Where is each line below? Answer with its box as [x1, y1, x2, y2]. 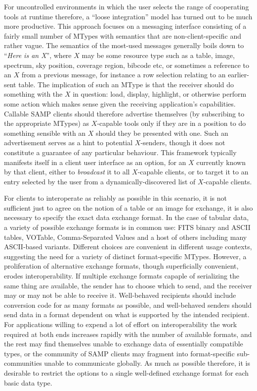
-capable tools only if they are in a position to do [97, 118, 246, 128]
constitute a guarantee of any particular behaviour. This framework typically [4, 147, 237, 157]
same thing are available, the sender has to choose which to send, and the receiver [4, 280, 252, 290]
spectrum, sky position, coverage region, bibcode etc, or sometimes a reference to [4, 59, 250, 70]
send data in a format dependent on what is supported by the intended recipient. [4, 309, 250, 320]
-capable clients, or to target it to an [137, 167, 249, 177]
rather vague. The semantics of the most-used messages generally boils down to [4, 40, 244, 51]
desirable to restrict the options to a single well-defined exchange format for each [4, 367, 249, 378]
